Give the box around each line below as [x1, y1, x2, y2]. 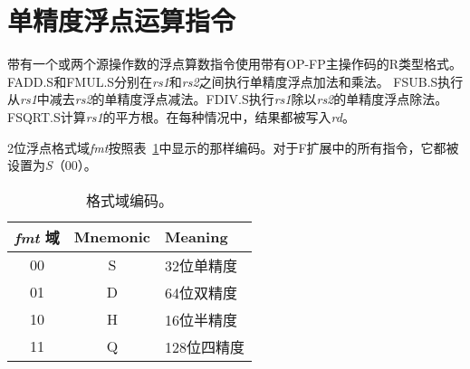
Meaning [164, 226, 228, 248]
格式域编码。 [85, 189, 173, 211]
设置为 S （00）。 [7, 156, 97, 175]
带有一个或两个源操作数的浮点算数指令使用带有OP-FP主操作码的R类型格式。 [7, 54, 463, 73]
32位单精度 [164, 254, 237, 276]
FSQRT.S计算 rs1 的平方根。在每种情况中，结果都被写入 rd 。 [7, 107, 355, 126]
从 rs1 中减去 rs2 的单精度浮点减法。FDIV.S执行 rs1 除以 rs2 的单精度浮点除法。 [7, 90, 448, 109]
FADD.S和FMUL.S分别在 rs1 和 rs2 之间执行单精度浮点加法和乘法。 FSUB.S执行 [7, 71, 464, 90]
